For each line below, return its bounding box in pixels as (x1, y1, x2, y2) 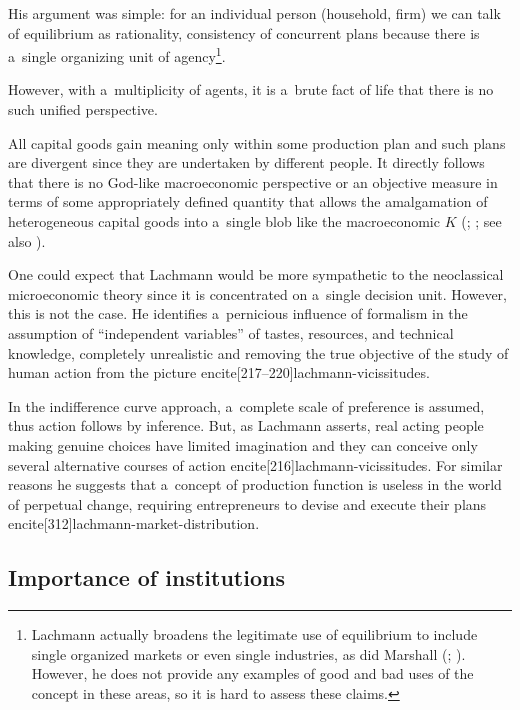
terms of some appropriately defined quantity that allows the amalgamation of (8, 191, 488, 212)
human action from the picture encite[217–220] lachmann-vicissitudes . (8, 362, 430, 383)
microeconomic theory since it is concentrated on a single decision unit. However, (8, 283, 507, 304)
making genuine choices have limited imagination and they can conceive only (8, 434, 478, 455)
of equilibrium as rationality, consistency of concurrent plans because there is (8, 22, 480, 43)
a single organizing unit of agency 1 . (8, 43, 226, 66)
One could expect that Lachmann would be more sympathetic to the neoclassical (8, 264, 504, 285)
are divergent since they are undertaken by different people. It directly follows (8, 152, 485, 173)
